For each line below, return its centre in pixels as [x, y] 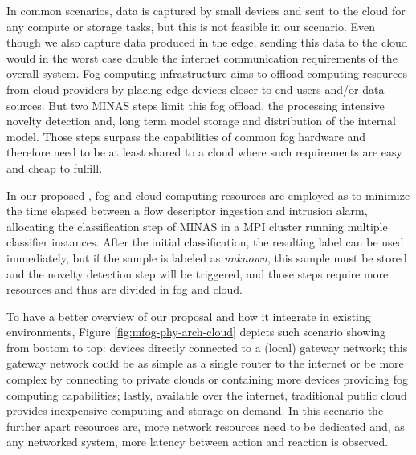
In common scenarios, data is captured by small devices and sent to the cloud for [206, 10]
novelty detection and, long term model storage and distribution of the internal [201, 121]
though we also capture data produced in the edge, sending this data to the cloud [207, 42]
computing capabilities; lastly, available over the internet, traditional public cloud [207, 394]
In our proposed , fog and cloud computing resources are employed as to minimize [208, 195]
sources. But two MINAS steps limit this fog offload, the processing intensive [196, 105]
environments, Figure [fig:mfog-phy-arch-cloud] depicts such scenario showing [196, 332]
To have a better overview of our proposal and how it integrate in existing [189, 316]
